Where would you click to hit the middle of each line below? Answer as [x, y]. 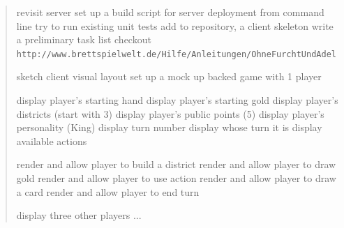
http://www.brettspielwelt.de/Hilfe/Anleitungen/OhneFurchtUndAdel [176, 54]
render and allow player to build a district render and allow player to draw [176, 164]
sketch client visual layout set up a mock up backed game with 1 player [169, 76]
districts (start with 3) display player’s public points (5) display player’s [170, 113]
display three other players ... [79, 215]
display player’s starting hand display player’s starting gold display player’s [177, 100]
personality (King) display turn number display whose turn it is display [169, 127]
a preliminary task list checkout [84, 39]
